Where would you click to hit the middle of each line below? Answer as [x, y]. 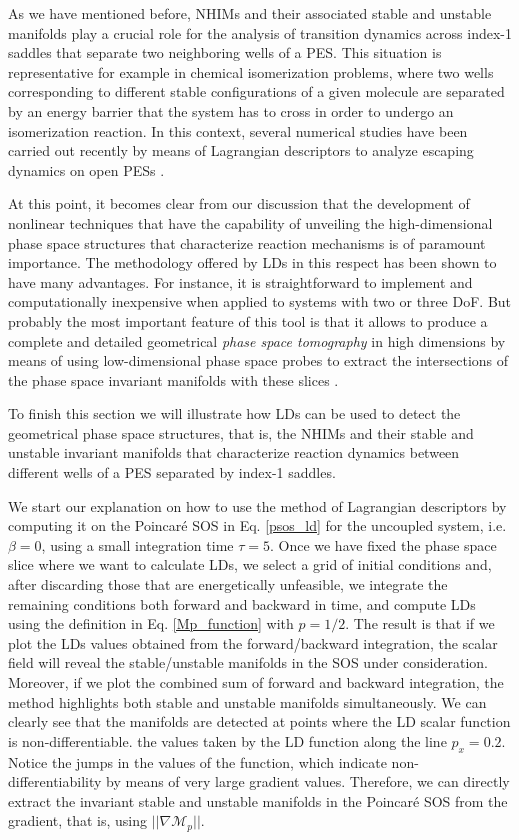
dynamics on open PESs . [86, 169]
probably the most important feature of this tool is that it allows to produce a [248, 320]
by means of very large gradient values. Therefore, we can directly [308, 781]
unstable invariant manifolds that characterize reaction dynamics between [234, 452]
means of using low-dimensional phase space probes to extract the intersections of [258, 360]
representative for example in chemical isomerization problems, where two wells [251, 71]
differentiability [55, 781]
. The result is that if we [420, 623]
